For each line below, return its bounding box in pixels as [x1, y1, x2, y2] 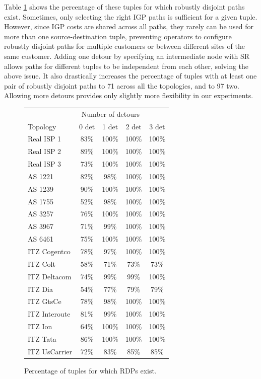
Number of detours [81, 108, 140, 119]
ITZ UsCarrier [28, 346, 73, 356]
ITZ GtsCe [28, 296, 61, 307]
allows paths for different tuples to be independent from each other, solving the [4, 60, 249, 71]
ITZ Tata [28, 333, 56, 344]
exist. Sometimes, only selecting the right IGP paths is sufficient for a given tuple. [4, 11, 257, 22]
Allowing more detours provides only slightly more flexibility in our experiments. [4, 90, 253, 101]
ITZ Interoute [28, 309, 71, 319]
